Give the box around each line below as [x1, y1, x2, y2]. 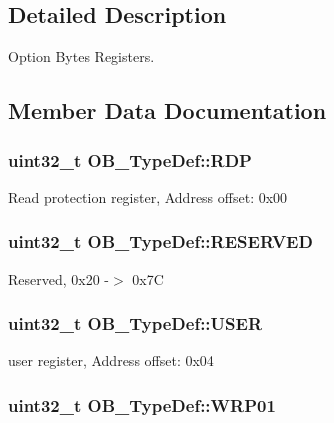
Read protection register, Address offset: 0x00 [8, 186, 288, 207]
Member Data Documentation [8, 95, 327, 126]
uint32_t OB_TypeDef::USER [8, 311, 262, 336]
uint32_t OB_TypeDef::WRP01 [8, 392, 276, 417]
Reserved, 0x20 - [8, 268, 110, 289]
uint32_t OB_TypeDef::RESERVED [8, 229, 313, 254]
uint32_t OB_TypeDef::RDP [8, 147, 252, 172]
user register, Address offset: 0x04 [8, 350, 214, 371]
